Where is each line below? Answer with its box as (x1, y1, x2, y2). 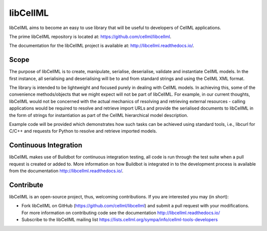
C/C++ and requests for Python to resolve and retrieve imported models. (9, 128, 157, 134)
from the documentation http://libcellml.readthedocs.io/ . (9, 168, 124, 174)
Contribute (9, 181, 44, 189)
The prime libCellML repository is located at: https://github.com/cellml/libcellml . (9, 34, 172, 39)
